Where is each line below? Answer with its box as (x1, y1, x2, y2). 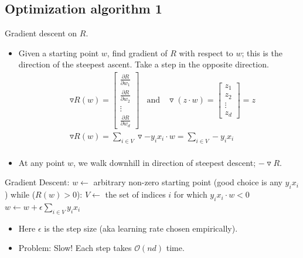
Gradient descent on (5, 27, 77, 39)
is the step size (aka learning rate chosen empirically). (44, 222, 238, 234)
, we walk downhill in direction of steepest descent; (73, 156, 256, 168)
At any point (18, 156, 65, 168)
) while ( (5, 188, 36, 201)
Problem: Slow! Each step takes (18, 242, 132, 254)
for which (173, 188, 207, 201)
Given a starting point (18, 46, 99, 59)
